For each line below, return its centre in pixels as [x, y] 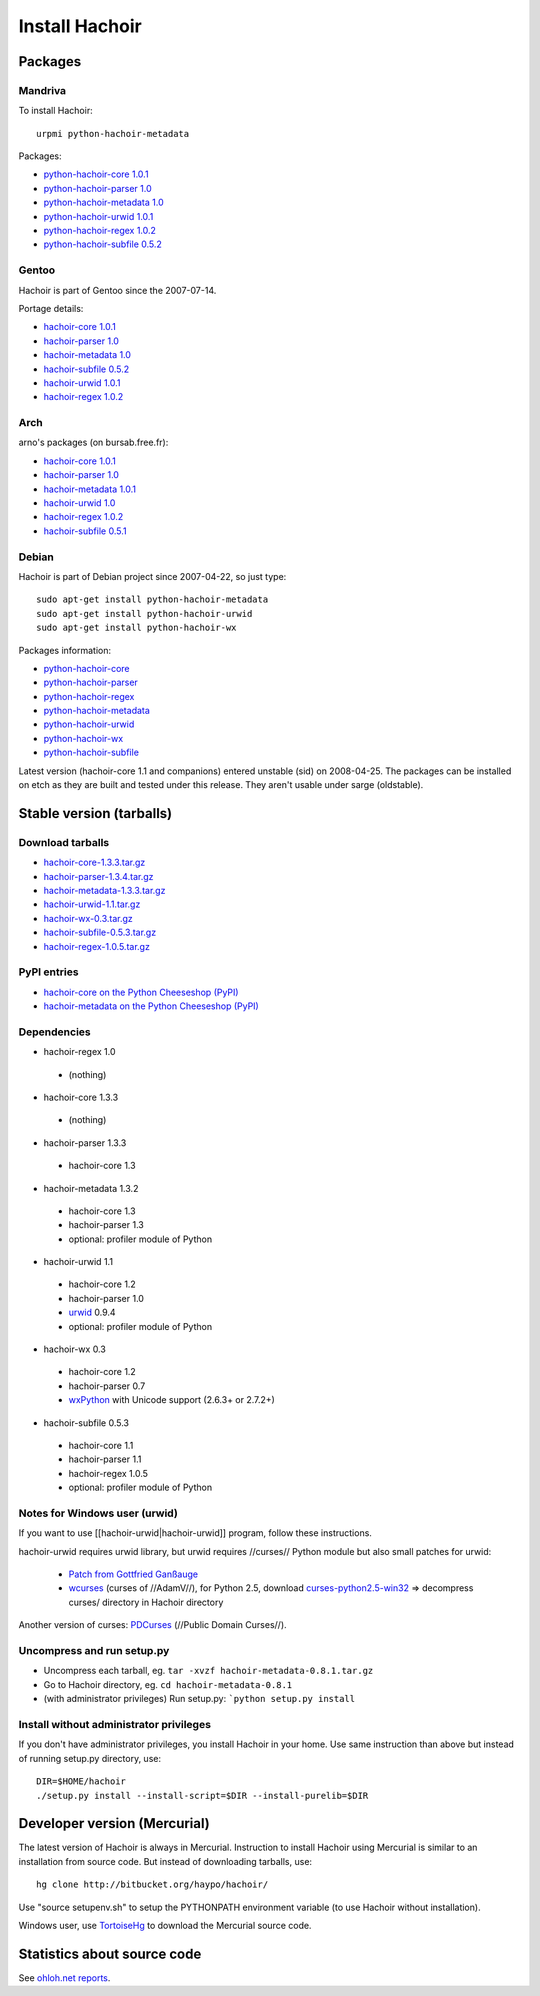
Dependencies [55, 1032]
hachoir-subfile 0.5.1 [85, 531]
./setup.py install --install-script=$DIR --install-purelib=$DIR [202, 1795]
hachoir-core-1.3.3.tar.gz [94, 862]
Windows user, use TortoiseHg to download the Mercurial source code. [165, 1925]
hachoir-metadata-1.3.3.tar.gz [104, 890]
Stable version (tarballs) [95, 813]
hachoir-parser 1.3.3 [85, 1142]
